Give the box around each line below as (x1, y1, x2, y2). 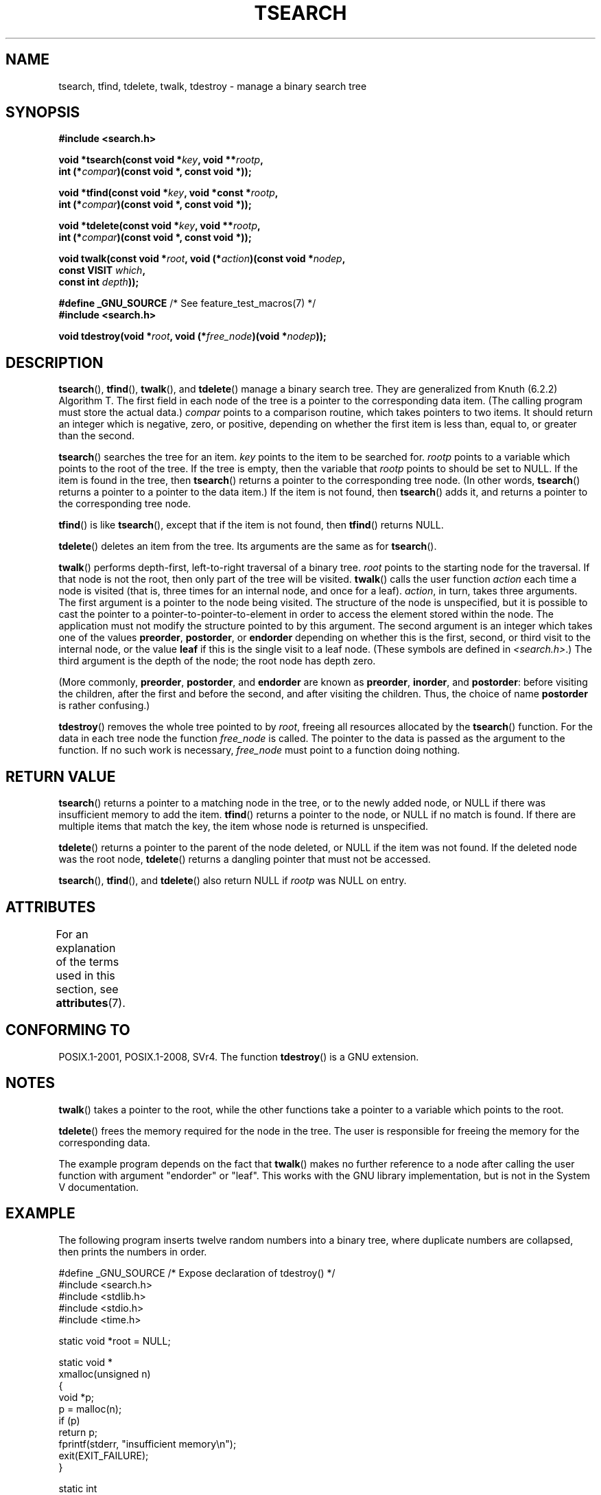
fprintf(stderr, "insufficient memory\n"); (58, 1437, 237, 1450)
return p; (58, 1426, 97, 1438)
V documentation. (58, 1181, 139, 1193)
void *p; (58, 1391, 95, 1403)
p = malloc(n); (58, 1402, 122, 1415)
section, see (56, 982, 119, 996)
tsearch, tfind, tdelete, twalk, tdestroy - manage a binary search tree (58, 80, 367, 92)
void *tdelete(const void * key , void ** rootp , (58, 220, 261, 232)
